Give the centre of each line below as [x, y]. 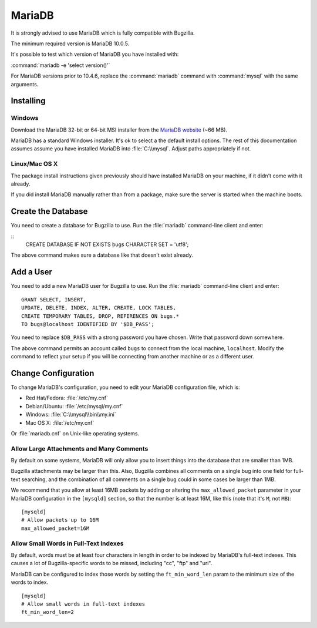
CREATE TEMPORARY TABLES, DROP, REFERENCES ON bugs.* [100, 316]
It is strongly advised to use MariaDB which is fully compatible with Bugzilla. [103, 33]
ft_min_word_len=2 [48, 612]
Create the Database [49, 211]
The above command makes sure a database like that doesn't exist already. [102, 255]
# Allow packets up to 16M [60, 520]
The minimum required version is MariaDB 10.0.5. [70, 43]
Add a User [32, 272]
